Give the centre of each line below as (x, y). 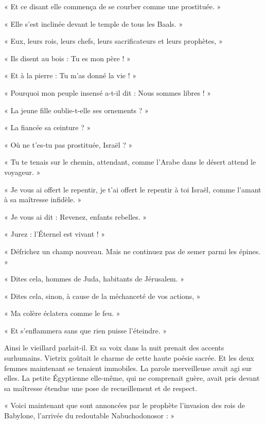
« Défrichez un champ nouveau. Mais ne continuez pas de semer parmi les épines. (132, 251)
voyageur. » (22, 172)
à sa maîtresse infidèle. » (43, 199)
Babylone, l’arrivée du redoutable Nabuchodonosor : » (90, 416)
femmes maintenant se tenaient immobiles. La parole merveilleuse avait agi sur (128, 368)
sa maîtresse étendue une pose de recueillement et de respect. (101, 388)
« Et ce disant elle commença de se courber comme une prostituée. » (113, 6)
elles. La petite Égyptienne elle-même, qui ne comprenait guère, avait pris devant (132, 378)
